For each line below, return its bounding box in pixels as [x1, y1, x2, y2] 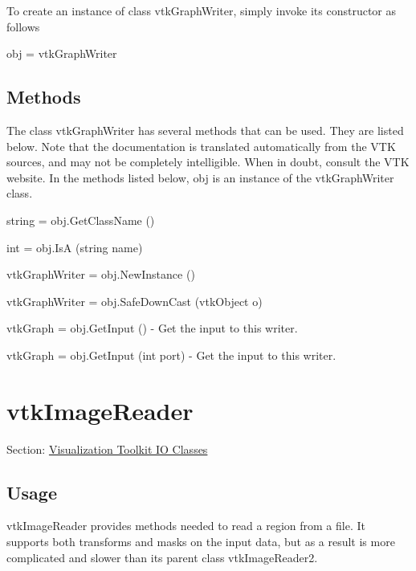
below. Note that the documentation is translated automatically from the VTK [6, 137, 396, 154]
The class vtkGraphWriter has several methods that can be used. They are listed [6, 121, 404, 138]
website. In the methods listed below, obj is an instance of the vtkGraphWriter [6, 169, 394, 186]
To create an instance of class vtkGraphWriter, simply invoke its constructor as [6, 2, 397, 18]
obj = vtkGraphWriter [6, 45, 117, 62]
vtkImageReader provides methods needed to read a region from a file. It [6, 517, 365, 534]
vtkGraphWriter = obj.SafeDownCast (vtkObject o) [6, 292, 263, 309]
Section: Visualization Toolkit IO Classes [6, 440, 208, 457]
